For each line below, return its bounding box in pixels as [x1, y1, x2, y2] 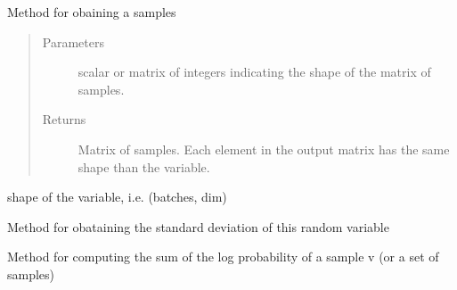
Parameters [42, 32, 104, 51]
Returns [42, 110, 86, 128]
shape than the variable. [78, 157, 210, 176]
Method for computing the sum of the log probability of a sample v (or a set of [7, 247, 439, 266]
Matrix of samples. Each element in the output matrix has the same [78, 139, 450, 158]
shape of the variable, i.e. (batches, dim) [7, 187, 227, 206]
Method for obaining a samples [7, 3, 176, 21]
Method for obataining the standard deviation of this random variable [7, 217, 389, 236]
